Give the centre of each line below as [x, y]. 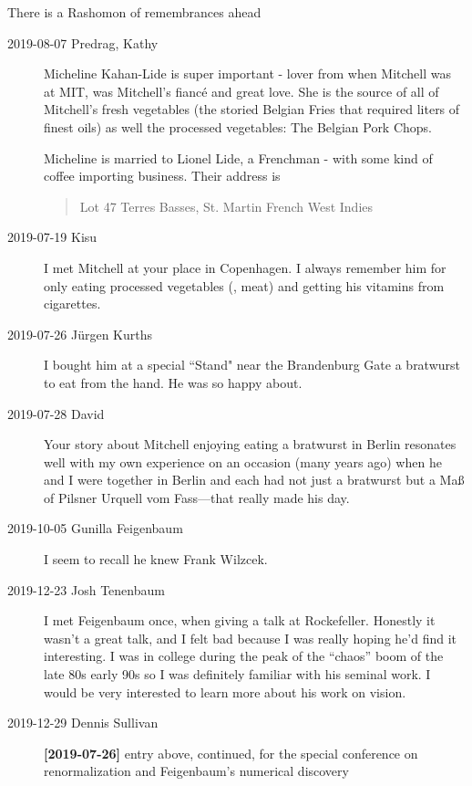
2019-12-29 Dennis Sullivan [83, 723]
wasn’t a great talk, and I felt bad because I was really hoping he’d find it [250, 638]
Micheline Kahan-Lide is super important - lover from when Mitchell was [248, 73]
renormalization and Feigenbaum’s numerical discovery [196, 771]
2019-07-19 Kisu [52, 237]
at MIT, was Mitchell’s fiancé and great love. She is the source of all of [241, 91]
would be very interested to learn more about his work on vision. [225, 692]
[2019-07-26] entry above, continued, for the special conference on [231, 753]
